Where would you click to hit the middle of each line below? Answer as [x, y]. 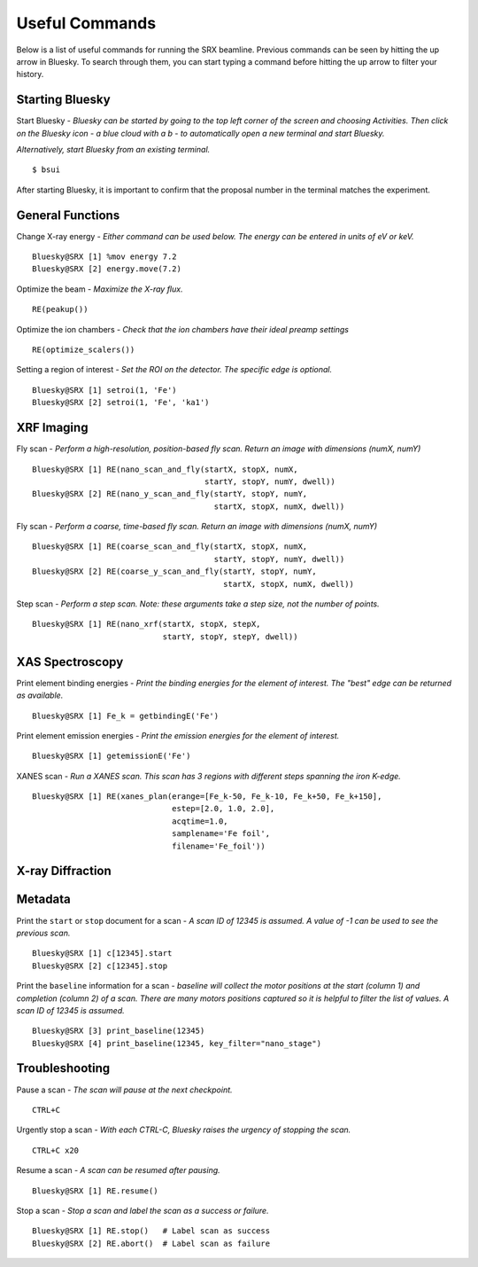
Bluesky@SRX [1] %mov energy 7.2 [104, 257]
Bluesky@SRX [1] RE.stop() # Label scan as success [151, 1231]
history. [30, 74]
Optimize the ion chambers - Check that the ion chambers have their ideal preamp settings [183, 329]
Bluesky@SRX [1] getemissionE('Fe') [112, 756]
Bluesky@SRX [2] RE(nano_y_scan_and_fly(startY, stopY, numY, [170, 494]
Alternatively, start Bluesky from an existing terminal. [113, 150]
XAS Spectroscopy [70, 662]
